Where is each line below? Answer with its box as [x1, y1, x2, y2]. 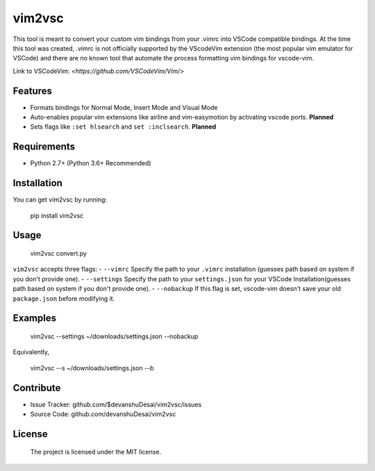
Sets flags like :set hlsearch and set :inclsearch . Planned [30, 122, 217, 131]
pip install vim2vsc [30, 211, 84, 220]
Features [12, 85, 52, 97]
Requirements [12, 141, 76, 153]
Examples [12, 313, 57, 324]
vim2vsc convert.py [30, 249, 87, 258]
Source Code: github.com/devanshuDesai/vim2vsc [30, 410, 176, 418]
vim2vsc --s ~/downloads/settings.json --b [30, 363, 154, 372]
